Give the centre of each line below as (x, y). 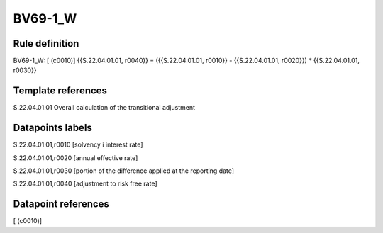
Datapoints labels (52, 128)
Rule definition (46, 44)
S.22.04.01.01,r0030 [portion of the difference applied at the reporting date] (123, 171)
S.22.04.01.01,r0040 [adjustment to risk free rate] (85, 183)
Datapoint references (61, 204)
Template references (60, 91)
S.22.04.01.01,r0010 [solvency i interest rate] (78, 144)
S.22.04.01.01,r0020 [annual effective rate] (76, 158)
